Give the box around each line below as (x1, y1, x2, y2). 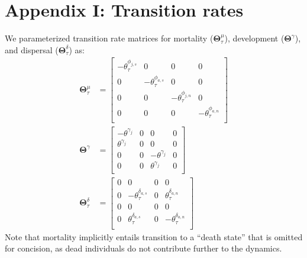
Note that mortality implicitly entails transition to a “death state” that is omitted (5, 230, 303, 243)
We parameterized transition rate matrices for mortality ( (5, 32, 214, 44)
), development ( (224, 32, 285, 44)
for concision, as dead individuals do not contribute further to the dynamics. (5, 242, 282, 254)
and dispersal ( (5, 43, 59, 56)
